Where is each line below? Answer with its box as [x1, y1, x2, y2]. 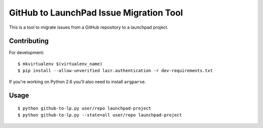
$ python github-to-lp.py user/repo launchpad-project [18, 106, 151, 111]
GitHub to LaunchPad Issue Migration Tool [9, 7, 183, 18]
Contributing [9, 37, 49, 45]
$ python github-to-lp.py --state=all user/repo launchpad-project [18, 112, 182, 118]
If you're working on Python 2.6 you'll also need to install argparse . [9, 78, 146, 85]
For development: [9, 50, 45, 55]
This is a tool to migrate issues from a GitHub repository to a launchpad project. [9, 24, 169, 30]
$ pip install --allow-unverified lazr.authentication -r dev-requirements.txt [18, 68, 213, 73]
